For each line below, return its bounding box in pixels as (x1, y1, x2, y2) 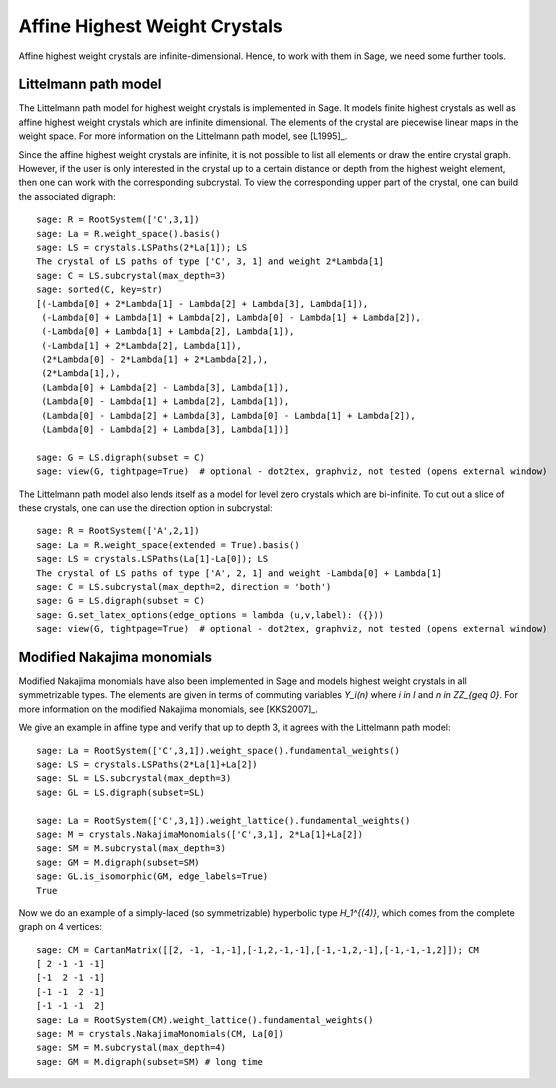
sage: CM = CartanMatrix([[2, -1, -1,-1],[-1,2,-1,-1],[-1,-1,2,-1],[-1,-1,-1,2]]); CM (36, 944, 480, 955)
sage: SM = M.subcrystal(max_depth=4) (36, 1042, 227, 1054)
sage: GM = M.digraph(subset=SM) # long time (36, 1056, 264, 1067)
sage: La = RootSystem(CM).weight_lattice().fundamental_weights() (36, 1014, 374, 1025)
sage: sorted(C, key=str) (36, 284, 164, 295)
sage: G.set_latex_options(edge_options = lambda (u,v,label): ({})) (36, 609, 385, 620)
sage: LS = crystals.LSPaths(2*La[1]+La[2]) (36, 758, 259, 770)
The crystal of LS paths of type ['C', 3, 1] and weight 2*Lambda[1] (36, 256, 385, 267)
